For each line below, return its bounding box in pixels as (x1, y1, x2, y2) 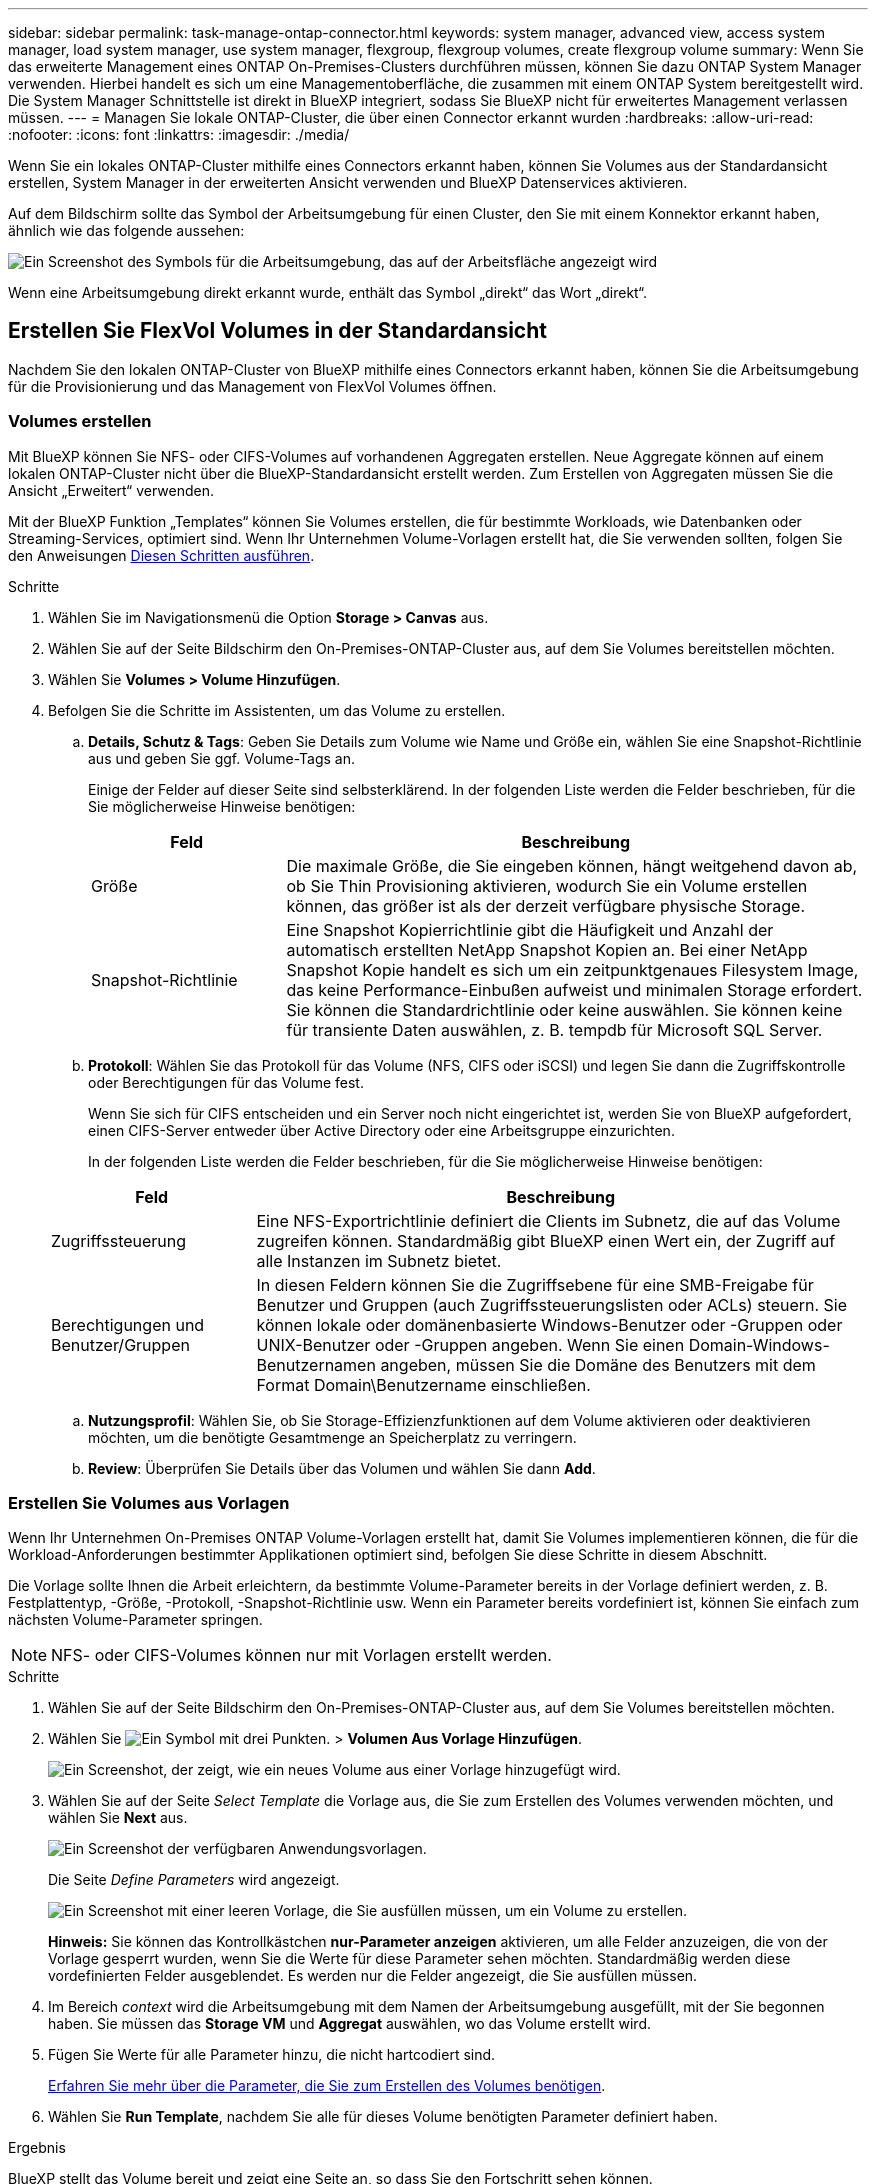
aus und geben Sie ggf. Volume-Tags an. (88, 749, 356, 767)
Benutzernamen (256, 1354, 376, 1375)
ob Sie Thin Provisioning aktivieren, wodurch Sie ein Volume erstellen (286, 875, 808, 896)
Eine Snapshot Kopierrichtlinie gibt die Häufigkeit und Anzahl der (286, 919, 774, 940)
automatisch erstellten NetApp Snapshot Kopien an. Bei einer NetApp (286, 939, 808, 960)
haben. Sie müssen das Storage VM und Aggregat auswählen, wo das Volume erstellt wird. (48, 2015, 652, 2033)
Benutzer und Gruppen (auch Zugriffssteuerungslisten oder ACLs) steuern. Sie (256, 1294, 848, 1315)
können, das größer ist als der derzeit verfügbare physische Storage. (286, 895, 806, 916)
